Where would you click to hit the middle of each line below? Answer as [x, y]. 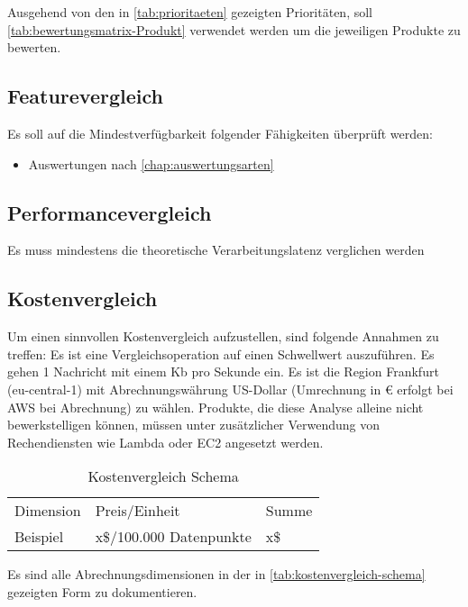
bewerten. [34, 47]
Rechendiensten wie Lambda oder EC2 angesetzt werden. [165, 442]
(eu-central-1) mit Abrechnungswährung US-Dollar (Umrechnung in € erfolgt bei [230, 389]
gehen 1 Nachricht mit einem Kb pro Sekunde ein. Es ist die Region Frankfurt [223, 371]
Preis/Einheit [138, 511]
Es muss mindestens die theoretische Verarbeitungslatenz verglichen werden [216, 250]
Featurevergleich [85, 96]
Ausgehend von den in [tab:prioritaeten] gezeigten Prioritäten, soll [190, 12]
